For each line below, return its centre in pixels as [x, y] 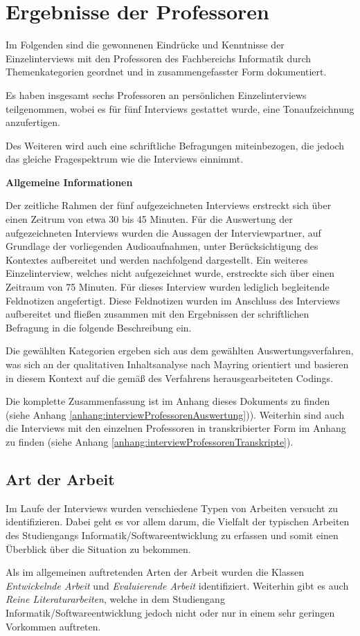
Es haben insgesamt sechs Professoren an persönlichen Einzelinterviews [156, 94]
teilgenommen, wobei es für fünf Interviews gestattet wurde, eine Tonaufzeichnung [180, 108]
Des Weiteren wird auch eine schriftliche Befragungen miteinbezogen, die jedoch [175, 145]
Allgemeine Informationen [69, 182]
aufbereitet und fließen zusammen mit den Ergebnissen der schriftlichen [157, 314]
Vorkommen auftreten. [53, 626]
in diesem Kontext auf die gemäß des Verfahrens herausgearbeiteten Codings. [170, 378]
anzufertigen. [33, 122]
